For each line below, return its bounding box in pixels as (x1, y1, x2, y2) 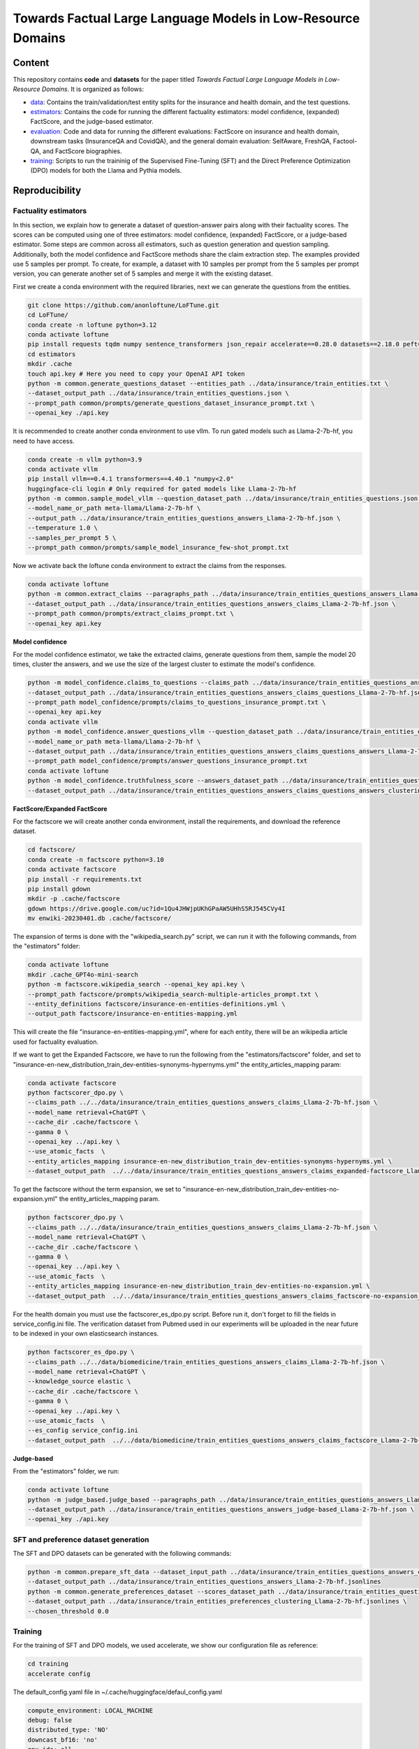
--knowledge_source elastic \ (27, 1378, 131, 1385)
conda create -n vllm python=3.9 (27, 455, 142, 463)
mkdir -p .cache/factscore (27, 895, 120, 902)
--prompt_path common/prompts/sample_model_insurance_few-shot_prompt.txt (27, 544, 290, 552)
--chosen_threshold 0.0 (27, 1607, 110, 1615)
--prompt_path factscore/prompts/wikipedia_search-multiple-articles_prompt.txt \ (27, 990, 319, 998)
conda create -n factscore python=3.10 (27, 856, 164, 863)
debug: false (27, 1716, 73, 1725)
